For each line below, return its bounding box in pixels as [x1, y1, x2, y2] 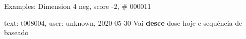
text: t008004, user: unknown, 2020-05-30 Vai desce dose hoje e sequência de [4, 17, 242, 28]
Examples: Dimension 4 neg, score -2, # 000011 [4, 1, 151, 11]
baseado [4, 27, 29, 38]
